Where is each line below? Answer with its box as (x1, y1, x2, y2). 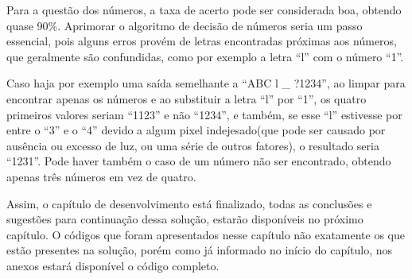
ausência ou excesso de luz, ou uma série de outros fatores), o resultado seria (6, 137, 379, 153)
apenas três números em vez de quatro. (6, 168, 196, 184)
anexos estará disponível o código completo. (6, 257, 220, 273)
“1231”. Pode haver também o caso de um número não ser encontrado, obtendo (6, 153, 391, 169)
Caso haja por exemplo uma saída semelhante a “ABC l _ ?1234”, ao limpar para (6, 75, 406, 91)
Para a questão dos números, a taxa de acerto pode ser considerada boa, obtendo (6, 2, 402, 17)
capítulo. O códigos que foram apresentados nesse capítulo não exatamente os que (6, 226, 406, 242)
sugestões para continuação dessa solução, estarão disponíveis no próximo (6, 211, 363, 227)
